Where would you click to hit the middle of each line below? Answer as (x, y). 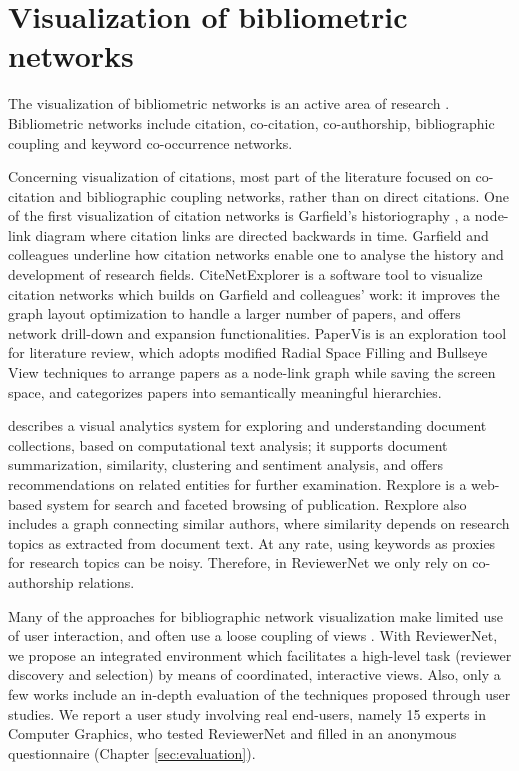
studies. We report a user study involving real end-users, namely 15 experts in (247, 713)
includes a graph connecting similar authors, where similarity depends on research (259, 523)
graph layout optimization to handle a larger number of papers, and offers (234, 313)
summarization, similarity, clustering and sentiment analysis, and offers (226, 464)
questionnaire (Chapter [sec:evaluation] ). (132, 752)
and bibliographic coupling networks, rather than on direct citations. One (284, 195)
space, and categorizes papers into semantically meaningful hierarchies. (225, 391)
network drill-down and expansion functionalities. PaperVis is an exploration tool (257, 332)
